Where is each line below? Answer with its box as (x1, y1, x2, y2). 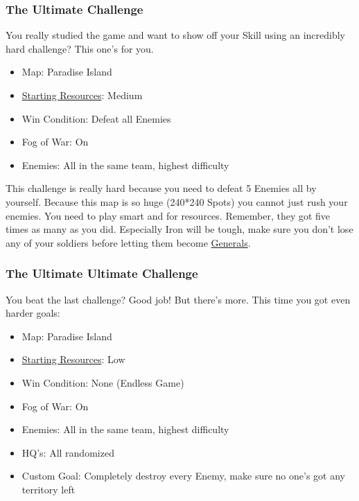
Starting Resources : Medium (21, 88, 143, 102)
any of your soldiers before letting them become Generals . (6, 235, 251, 249)
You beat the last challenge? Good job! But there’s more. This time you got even (6, 292, 351, 306)
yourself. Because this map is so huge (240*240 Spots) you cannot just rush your (6, 194, 348, 209)
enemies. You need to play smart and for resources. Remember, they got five (6, 208, 331, 222)
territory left (21, 482, 76, 496)
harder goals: (6, 306, 60, 320)
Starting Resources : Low (21, 352, 125, 367)
